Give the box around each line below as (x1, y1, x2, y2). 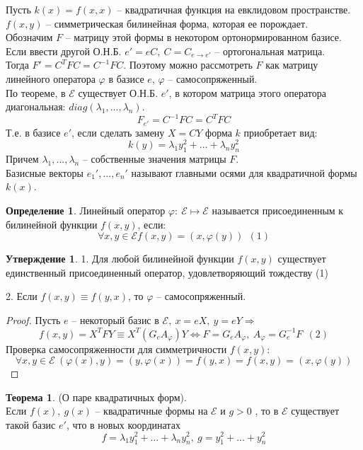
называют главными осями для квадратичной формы (131, 165, 357, 180)
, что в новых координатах (66, 417, 180, 432)
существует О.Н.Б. (78, 85, 159, 100)
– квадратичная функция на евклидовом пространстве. (117, 2, 351, 16)
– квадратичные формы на (95, 403, 208, 418)
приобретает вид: (243, 125, 318, 139)
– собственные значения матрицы (82, 151, 226, 166)
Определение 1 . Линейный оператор (6, 202, 166, 217)
